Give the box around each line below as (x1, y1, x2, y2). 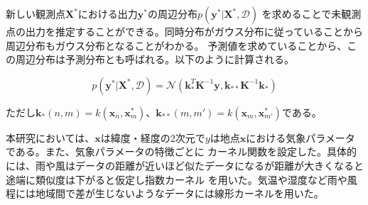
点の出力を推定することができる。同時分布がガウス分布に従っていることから (6, 24, 364, 38)
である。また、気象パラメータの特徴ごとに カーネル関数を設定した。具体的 (6, 144, 357, 159)
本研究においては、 (6, 130, 95, 145)
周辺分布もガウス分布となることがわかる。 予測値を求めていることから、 (6, 38, 347, 52)
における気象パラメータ (246, 130, 355, 145)
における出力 (77, 6, 138, 21)
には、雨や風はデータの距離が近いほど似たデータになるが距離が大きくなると (6, 157, 364, 172)
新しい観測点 (6, 6, 65, 21)
